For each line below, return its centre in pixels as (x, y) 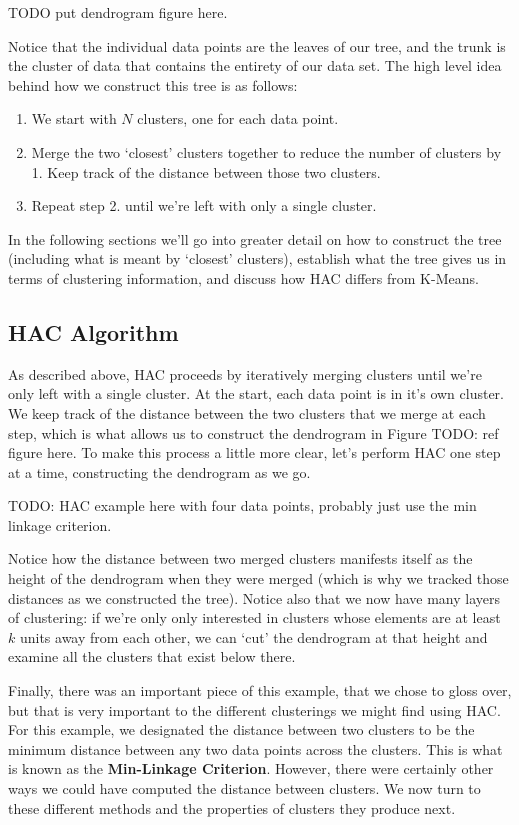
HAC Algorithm (93, 331)
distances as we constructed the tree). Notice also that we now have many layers (254, 597)
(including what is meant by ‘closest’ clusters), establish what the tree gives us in (257, 258)
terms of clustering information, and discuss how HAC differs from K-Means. (243, 277)
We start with (74, 118)
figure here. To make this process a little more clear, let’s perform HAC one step (254, 452)
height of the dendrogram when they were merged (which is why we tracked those (258, 578)
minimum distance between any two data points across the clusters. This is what (255, 748)
